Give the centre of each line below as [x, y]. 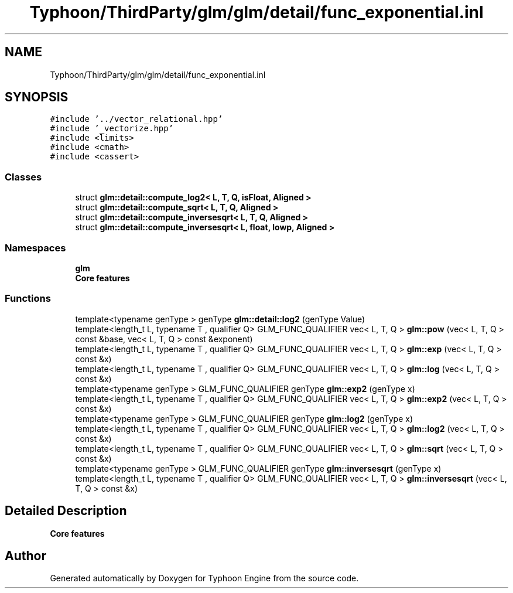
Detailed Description [66, 511]
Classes [23, 177]
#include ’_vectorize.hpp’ [112, 129]
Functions [28, 299]
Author [25, 555]
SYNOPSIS [37, 97]
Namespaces [35, 248]
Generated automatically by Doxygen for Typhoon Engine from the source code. [204, 578]
